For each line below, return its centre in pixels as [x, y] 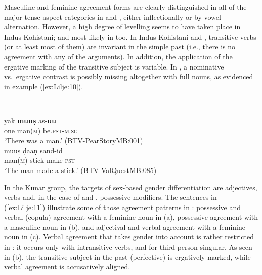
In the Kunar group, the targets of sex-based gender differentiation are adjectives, [131, 187]
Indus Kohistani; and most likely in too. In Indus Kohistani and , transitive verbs [130, 36]
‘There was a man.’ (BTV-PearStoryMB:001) [74, 140]
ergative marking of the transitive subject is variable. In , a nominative [114, 66]
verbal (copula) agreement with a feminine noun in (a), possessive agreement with [131, 217]
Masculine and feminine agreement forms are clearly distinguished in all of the [125, 7]
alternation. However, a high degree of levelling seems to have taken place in [122, 27]
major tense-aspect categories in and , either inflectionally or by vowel [113, 16]
